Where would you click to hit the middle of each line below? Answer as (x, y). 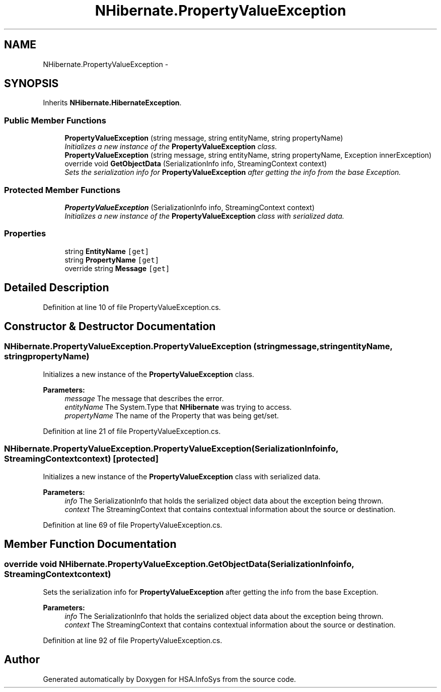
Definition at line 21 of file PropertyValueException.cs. (132, 431)
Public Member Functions (55, 120)
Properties (25, 234)
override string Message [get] (117, 268)
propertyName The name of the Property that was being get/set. (172, 415)
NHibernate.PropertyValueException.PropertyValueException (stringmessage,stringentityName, (198, 347)
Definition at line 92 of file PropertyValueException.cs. (133, 640)
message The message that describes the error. (144, 398)
